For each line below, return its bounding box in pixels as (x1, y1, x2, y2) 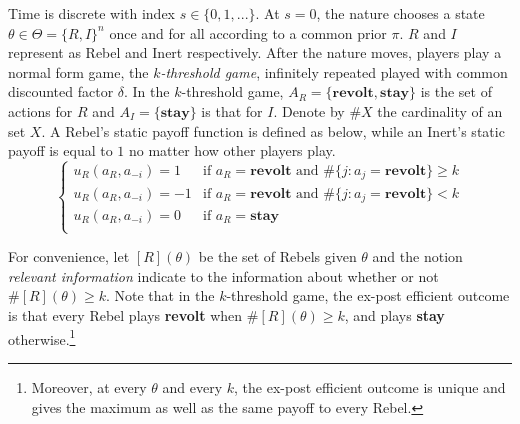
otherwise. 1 (8, 325, 76, 349)
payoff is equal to (8, 140, 113, 161)
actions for (8, 100, 73, 121)
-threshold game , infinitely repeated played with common (160, 61, 508, 82)
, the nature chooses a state (316, 3, 485, 23)
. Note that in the (105, 285, 215, 306)
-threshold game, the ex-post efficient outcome (226, 285, 510, 306)
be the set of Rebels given (198, 246, 357, 267)
